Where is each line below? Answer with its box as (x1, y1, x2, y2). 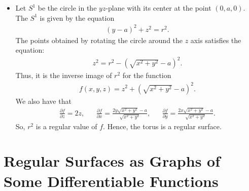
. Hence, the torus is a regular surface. (103, 121, 222, 131)
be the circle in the (38, 3, 97, 13)
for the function (122, 70, 171, 81)
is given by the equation (40, 12, 115, 23)
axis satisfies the (190, 34, 241, 45)
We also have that (15, 95, 72, 106)
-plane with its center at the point (105, 3, 211, 13)
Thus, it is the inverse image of (15, 70, 112, 81)
